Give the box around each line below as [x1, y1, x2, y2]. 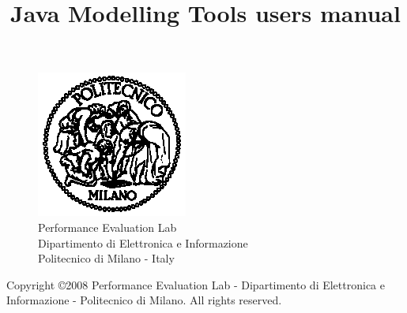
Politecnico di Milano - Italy [38, 250, 175, 266]
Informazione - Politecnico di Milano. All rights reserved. [6, 292, 282, 308]
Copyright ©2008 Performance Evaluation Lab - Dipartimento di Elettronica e [6, 276, 385, 293]
